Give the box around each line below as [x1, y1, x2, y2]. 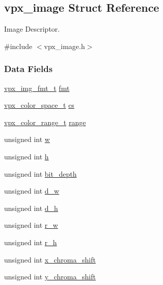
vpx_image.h [44, 40, 85, 51]
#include [4, 40, 33, 51]
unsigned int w [4, 134, 50, 145]
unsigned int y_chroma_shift [4, 271, 96, 282]
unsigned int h [4, 151, 49, 161]
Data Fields [4, 62, 53, 75]
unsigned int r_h [4, 236, 57, 247]
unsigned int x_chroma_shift [4, 254, 96, 265]
